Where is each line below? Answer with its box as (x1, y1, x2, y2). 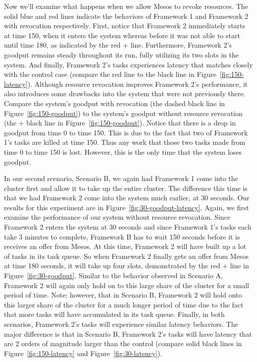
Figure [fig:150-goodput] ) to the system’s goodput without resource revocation (4, 108, 243, 118)
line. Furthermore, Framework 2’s (130, 40, 232, 50)
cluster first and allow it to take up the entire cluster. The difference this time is (4, 182, 248, 193)
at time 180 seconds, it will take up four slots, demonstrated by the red (4, 260, 220, 271)
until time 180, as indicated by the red (4, 40, 121, 50)
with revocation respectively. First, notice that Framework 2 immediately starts (4, 20, 246, 31)
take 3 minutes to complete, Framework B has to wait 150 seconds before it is (4, 231, 240, 241)
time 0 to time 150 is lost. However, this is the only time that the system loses (4, 146, 242, 157)
